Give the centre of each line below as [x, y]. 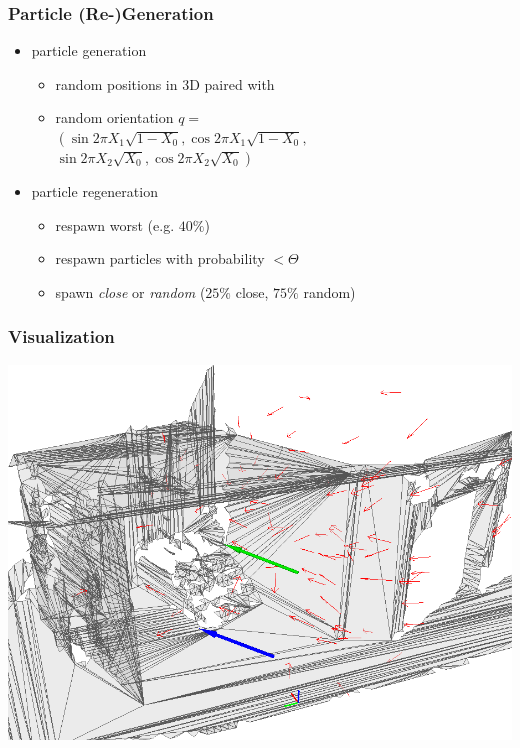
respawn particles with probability [160, 258]
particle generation [89, 50]
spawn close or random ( [130, 291]
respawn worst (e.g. [115, 224]
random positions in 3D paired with [165, 83]
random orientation [114, 117]
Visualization [61, 336]
